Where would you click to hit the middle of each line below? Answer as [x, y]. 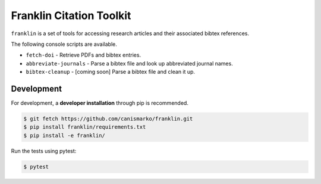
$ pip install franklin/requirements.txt [85, 127]
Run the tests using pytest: [44, 151]
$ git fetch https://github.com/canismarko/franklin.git [108, 119]
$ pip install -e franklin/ [64, 135]
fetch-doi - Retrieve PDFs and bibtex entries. [84, 55]
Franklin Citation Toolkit [71, 15]
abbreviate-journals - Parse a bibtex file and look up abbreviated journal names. [129, 63]
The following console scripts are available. [64, 44]
